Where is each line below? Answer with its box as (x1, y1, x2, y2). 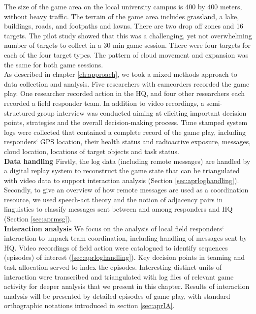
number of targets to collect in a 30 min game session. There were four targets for (4, 40, 251, 50)
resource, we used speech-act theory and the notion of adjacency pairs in (4, 194, 223, 204)
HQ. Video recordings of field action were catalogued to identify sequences (4, 242, 228, 252)
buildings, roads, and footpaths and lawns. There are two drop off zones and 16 (4, 21, 243, 31)
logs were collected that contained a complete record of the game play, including (4, 126, 246, 137)
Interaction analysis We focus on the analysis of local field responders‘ (4, 223, 224, 233)
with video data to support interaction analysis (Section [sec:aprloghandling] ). (4, 175, 239, 185)
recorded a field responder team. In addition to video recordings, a (4, 97, 204, 108)
